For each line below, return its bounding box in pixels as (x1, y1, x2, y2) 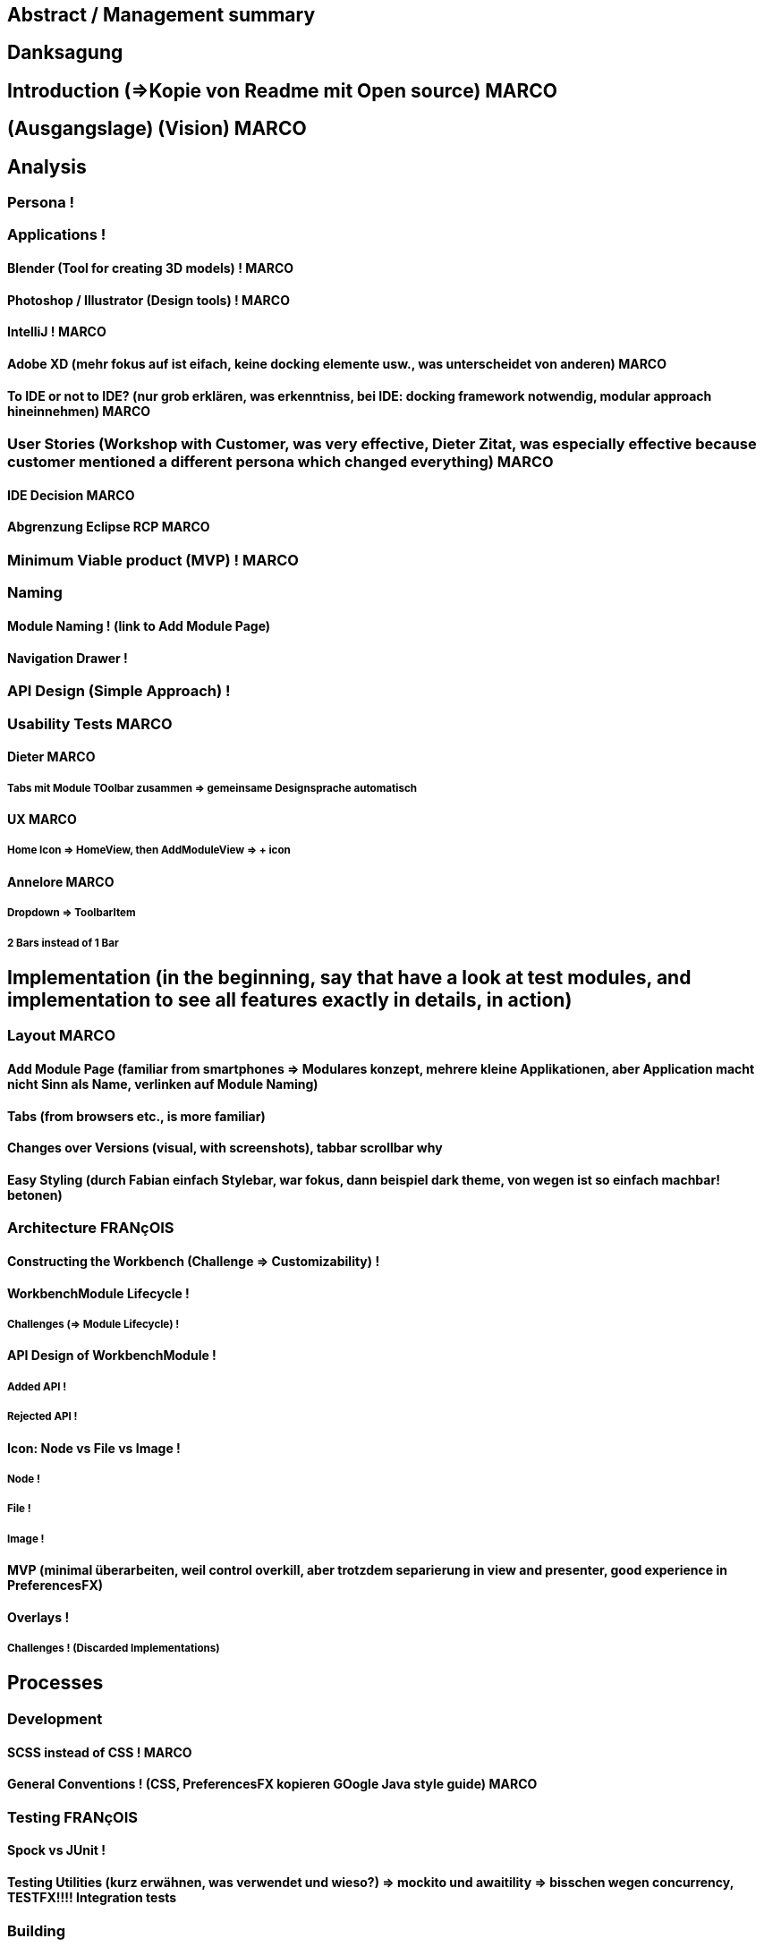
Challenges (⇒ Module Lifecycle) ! (7, 1317, 180, 1331)
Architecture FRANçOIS (7, 1219, 174, 1237)
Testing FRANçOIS (7, 1807, 138, 1826)
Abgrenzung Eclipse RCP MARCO (7, 519, 210, 535)
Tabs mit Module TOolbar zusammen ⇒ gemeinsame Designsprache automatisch (7, 781, 418, 795)
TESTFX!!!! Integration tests (7, 1889, 177, 1905)
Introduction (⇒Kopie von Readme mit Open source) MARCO (7, 79, 558, 102)
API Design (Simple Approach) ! (7, 682, 231, 701)
